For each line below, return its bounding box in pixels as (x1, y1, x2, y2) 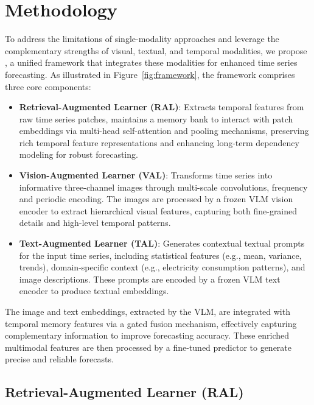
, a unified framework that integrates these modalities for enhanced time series (5, 56, 298, 69)
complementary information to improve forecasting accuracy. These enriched (5, 329, 290, 342)
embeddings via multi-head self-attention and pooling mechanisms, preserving (19, 124, 309, 137)
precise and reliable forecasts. (5, 353, 114, 365)
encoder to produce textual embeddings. (19, 284, 169, 297)
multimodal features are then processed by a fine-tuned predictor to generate (5, 340, 292, 353)
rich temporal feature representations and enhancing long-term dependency (19, 136, 299, 149)
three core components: (5, 80, 91, 93)
